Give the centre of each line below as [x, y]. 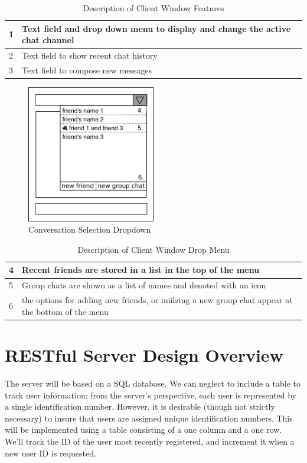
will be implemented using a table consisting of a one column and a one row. [143, 430]
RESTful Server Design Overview [144, 355]
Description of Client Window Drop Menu [153, 249]
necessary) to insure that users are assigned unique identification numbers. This [149, 418]
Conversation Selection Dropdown [90, 229]
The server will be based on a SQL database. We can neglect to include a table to [153, 383]
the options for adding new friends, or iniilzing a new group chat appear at [157, 300]
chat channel [48, 40]
